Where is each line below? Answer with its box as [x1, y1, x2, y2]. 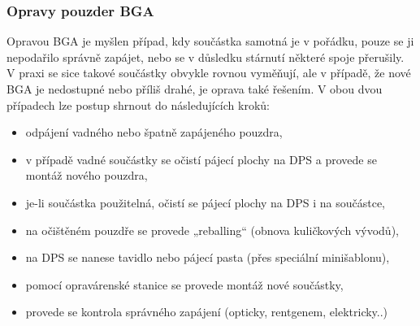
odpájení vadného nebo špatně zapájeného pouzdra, [25, 124, 283, 141]
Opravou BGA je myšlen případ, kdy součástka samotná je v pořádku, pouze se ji [6, 33, 414, 50]
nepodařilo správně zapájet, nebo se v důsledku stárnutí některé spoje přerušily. [6, 48, 405, 65]
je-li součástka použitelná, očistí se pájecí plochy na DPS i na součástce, [25, 193, 386, 211]
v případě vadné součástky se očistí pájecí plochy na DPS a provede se [25, 150, 377, 167]
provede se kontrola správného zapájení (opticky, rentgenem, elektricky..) [25, 303, 388, 320]
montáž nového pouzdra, [25, 167, 148, 184]
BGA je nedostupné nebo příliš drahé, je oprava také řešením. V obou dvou [6, 80, 383, 97]
